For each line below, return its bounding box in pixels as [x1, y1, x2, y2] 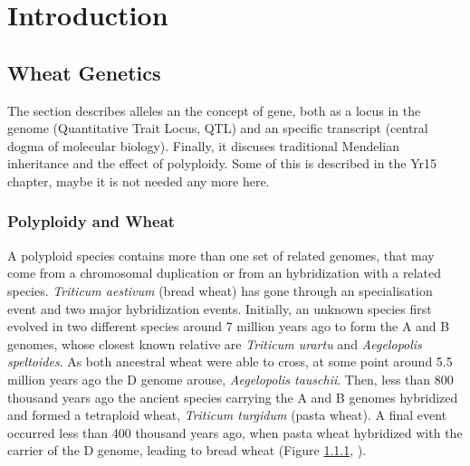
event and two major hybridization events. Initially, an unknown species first [7, 299, 432, 318]
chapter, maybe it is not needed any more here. [7, 171, 270, 190]
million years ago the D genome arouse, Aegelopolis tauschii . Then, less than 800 [7, 369, 454, 388]
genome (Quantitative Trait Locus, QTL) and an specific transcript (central [7, 119, 428, 138]
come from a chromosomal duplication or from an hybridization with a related [7, 263, 442, 282]
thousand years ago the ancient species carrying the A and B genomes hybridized [7, 387, 458, 406]
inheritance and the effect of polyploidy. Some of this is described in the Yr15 [7, 154, 437, 173]
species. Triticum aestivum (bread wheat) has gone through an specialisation [7, 281, 433, 300]
